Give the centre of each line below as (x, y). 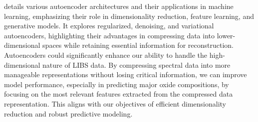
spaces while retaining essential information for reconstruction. (138, 45)
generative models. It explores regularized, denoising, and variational (109, 26)
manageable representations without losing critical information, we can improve (126, 74)
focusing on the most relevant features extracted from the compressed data (119, 94)
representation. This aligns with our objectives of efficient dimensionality (115, 103)
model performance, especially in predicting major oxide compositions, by (117, 84)
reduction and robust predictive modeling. (68, 113)
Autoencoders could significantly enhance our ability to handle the (106, 55)
